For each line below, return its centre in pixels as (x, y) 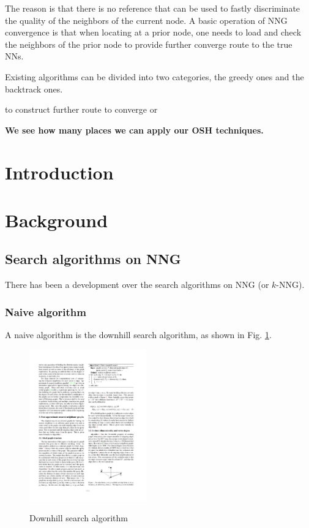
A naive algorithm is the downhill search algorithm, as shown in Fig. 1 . (138, 335)
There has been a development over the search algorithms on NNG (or (137, 285)
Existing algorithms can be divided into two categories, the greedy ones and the (154, 76)
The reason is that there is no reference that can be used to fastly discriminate (153, 8)
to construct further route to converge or (81, 109)
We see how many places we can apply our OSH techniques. (134, 130)
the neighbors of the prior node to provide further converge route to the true (149, 44)
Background (57, 220)
